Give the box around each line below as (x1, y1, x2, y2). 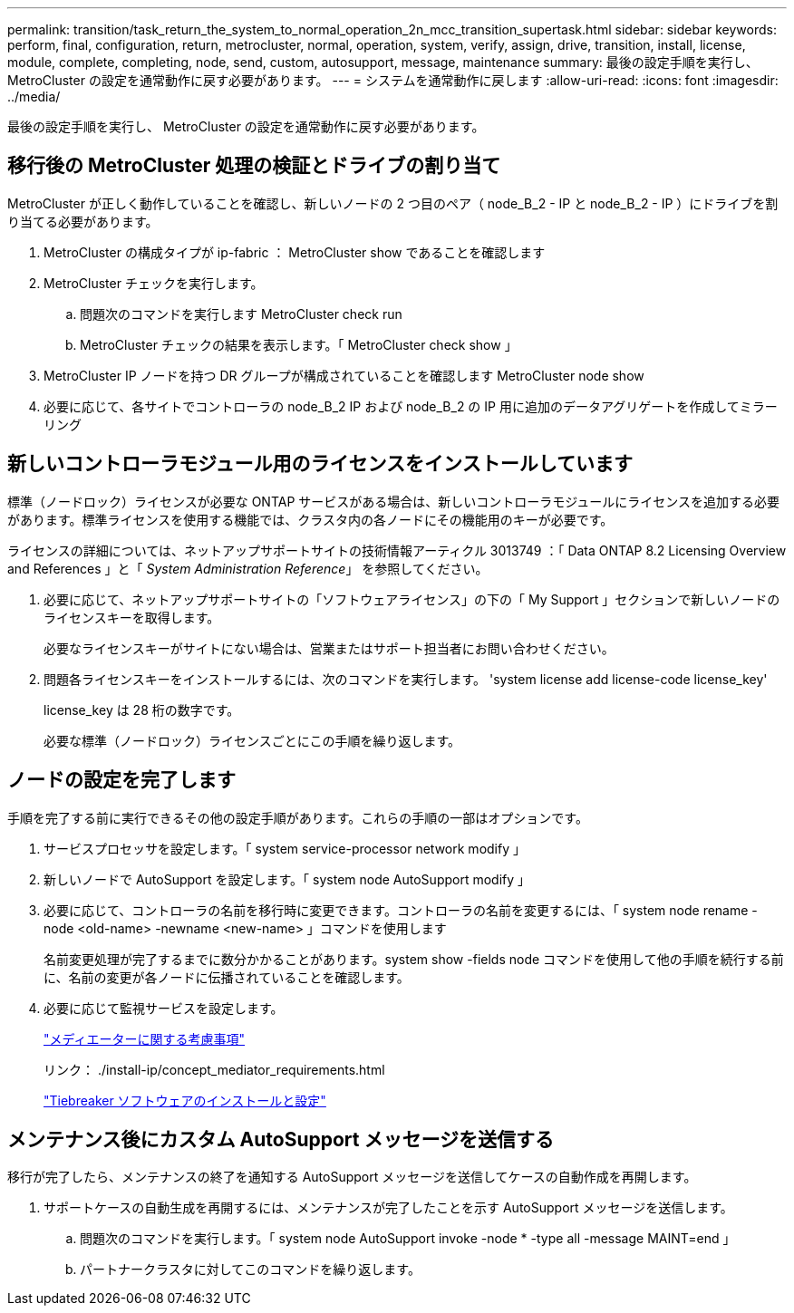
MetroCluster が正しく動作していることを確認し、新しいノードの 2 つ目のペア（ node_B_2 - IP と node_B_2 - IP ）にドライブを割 (7, 195, 779, 211)
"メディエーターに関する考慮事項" (44, 1030, 246, 1047)
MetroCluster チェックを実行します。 (44, 275, 264, 291)
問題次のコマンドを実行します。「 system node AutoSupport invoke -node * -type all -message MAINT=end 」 (80, 1231, 736, 1247)
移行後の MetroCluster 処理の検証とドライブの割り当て (7, 154, 501, 178)
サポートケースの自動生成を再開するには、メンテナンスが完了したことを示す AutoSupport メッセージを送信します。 (44, 1200, 733, 1216)
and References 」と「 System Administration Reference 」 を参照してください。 (7, 560, 489, 576)
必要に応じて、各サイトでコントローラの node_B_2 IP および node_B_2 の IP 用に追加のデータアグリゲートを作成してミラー (44, 398, 778, 414)
